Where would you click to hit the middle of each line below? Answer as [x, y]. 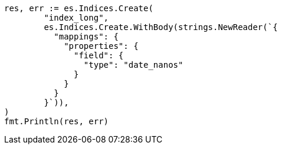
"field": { [99, 55]
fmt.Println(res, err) [57, 121]
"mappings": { [86, 37]
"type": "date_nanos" [133, 65]
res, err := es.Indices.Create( [79, 8]
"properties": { [101, 46]
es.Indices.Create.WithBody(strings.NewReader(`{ [161, 27]
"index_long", [76, 18]
